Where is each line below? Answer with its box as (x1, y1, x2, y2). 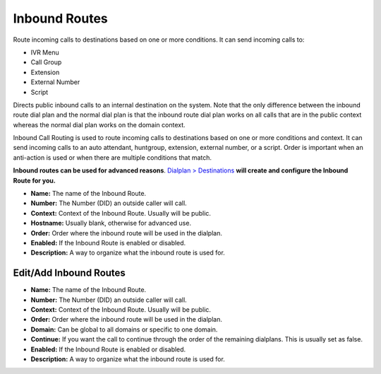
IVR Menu (30, 48, 59, 57)
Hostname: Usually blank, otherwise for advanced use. (30, 219, 192, 228)
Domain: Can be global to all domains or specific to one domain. (30, 325, 218, 334)
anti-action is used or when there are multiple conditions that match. (13, 153, 212, 162)
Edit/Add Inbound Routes (13, 267, 126, 279)
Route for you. (13, 176, 56, 185)
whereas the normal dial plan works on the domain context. (13, 120, 186, 129)
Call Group (30, 58, 62, 66)
